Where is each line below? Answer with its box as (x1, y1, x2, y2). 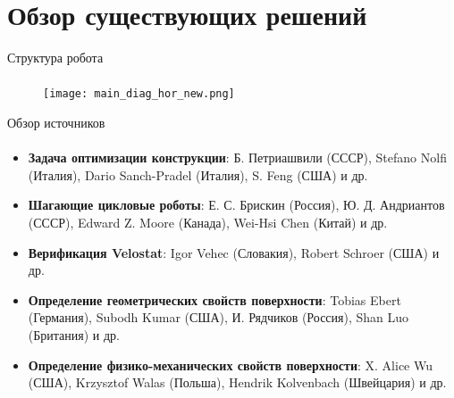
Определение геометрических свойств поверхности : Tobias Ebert (28, 290, 401, 309)
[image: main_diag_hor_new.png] (43, 87, 235, 101)
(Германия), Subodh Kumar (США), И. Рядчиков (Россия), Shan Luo (28, 308, 409, 327)
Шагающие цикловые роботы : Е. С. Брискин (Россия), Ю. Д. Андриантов (28, 195, 445, 214)
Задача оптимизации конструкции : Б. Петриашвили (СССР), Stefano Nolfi (28, 148, 447, 167)
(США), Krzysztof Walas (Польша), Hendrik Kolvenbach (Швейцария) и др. (28, 373, 447, 392)
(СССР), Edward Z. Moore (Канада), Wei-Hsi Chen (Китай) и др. (28, 212, 388, 231)
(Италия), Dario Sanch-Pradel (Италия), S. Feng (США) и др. (28, 165, 368, 184)
